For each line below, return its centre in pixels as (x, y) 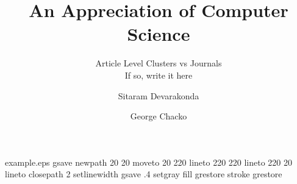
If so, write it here (159, 75)
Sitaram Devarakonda (159, 95)
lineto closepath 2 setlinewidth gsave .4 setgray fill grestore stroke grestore (144, 174)
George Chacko (159, 116)
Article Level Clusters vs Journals (159, 63)
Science (159, 34)
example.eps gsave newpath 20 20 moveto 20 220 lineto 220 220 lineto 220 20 (149, 162)
